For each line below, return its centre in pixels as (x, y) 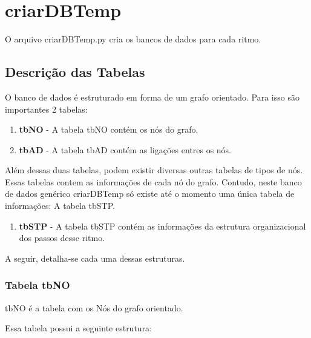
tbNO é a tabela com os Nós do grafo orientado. (94, 307)
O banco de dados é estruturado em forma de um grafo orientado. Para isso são (152, 97)
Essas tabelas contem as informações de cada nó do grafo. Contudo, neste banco (153, 181)
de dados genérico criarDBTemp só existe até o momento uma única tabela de (150, 194)
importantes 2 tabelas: (46, 109)
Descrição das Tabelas (75, 72)
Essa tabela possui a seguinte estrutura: (79, 328)
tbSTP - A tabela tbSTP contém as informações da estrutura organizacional (162, 226)
